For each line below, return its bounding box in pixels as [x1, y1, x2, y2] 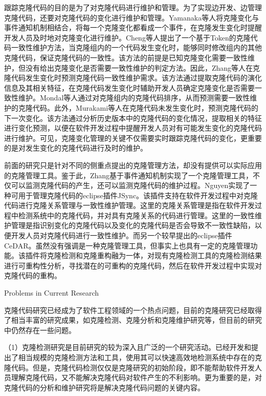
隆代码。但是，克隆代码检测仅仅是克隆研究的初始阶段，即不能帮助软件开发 [4, 362, 255, 372]
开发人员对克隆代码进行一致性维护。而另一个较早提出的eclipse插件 [11, 230, 232, 241]
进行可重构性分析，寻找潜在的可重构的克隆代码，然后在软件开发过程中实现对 [4, 260, 262, 270]
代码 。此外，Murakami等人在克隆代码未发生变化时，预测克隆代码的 [32, 102, 259, 113]
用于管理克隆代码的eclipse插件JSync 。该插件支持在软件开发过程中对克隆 [18, 190, 258, 200]
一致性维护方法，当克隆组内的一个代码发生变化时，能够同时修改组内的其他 [11, 42, 262, 53]
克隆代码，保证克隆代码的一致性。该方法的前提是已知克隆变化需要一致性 [4, 52, 248, 62]
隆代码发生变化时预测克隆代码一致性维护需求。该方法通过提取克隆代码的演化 [4, 72, 262, 83]
